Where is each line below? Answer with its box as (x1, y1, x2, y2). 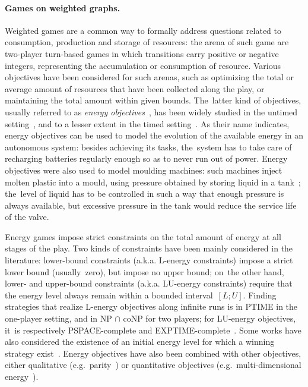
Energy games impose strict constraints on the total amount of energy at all (5, 230, 281, 243)
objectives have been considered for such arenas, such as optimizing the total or (5, 71, 294, 83)
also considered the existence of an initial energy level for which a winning (5, 335, 275, 348)
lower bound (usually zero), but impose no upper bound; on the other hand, (5, 265, 284, 278)
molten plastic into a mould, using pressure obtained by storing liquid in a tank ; (5, 175, 301, 188)
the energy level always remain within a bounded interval (5, 288, 213, 301)
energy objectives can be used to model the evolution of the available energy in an (5, 129, 304, 141)
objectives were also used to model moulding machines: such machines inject (5, 163, 282, 176)
